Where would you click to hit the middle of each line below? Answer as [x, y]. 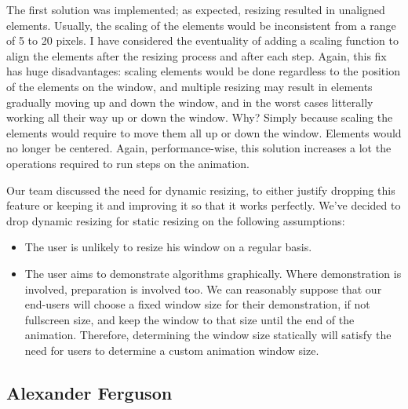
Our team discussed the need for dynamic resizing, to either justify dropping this [201, 190]
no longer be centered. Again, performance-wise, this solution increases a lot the [199, 148]
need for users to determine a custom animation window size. [172, 350]
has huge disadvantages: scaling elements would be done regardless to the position [203, 71]
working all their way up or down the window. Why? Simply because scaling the [200, 117]
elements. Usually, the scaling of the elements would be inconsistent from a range [201, 25]
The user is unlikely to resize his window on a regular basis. [168, 247]
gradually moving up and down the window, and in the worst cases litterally [190, 102]
